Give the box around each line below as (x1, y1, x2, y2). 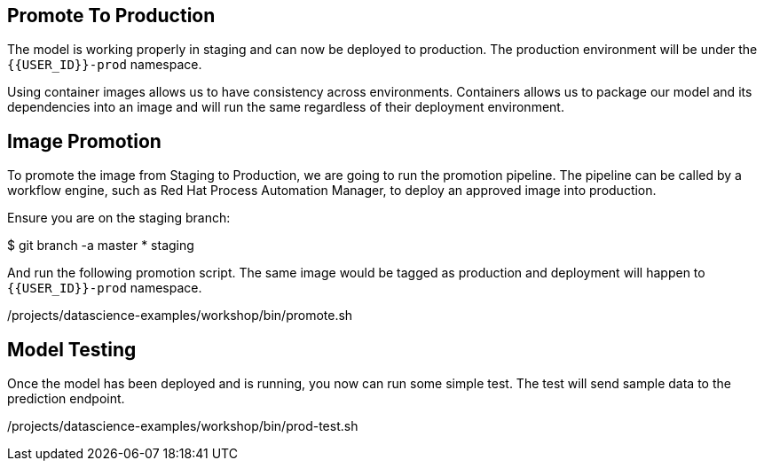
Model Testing (7, 338, 137, 361)
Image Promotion (7, 129, 161, 152)
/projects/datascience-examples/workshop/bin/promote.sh (7, 308, 353, 324)
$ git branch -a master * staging (7, 238, 194, 253)
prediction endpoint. (7, 391, 125, 407)
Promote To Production (7, 4, 216, 27)
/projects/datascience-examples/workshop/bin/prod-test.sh (7, 418, 358, 434)
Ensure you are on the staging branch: (7, 210, 231, 226)
